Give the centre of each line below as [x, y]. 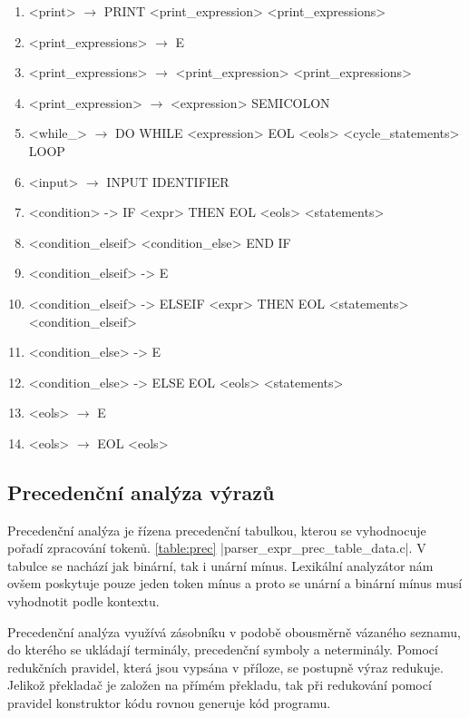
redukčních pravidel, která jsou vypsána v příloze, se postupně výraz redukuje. [225, 667]
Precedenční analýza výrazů [141, 492]
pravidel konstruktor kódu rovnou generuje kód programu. [169, 703]
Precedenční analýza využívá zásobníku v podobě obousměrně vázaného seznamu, [234, 631]
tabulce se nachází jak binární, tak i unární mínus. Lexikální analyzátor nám [220, 565]
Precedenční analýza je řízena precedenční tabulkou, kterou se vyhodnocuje [217, 530]
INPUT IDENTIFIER [168, 181]
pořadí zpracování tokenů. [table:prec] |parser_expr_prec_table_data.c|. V [217, 548]
